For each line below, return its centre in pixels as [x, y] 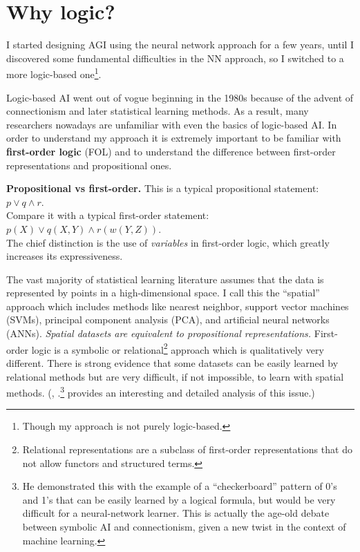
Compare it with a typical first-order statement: [108, 215]
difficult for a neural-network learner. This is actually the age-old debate [176, 513]
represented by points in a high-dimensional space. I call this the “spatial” [163, 293]
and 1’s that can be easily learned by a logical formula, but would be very [179, 499]
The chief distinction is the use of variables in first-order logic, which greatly [168, 242]
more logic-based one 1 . [54, 73]
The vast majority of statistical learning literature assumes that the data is [165, 279]
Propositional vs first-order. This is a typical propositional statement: [163, 188]
